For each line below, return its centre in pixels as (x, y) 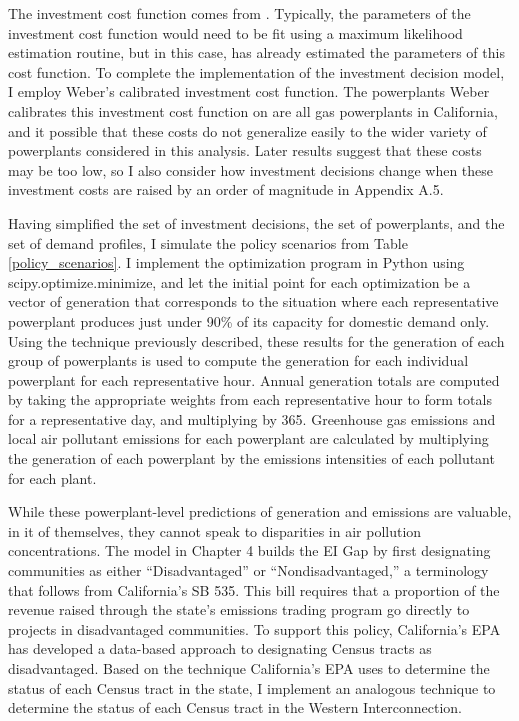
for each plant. (52, 477)
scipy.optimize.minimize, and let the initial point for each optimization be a (239, 281)
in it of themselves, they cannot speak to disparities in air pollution (215, 530)
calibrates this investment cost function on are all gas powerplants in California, (253, 110)
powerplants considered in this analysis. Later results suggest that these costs (245, 150)
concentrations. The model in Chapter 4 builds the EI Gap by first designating (249, 550)
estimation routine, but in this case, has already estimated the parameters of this (256, 52)
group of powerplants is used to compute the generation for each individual (238, 360)
